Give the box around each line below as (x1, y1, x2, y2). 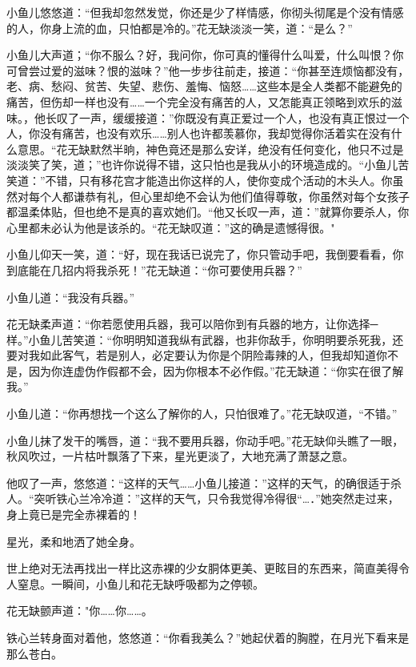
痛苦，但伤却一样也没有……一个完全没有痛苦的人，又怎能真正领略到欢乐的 (6, 93, 391, 110)
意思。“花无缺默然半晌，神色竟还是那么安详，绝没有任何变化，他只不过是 (17, 140, 404, 157)
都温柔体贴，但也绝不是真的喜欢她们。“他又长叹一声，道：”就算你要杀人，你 (6, 203, 410, 220)
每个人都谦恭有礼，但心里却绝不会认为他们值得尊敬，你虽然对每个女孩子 (28, 187, 410, 204)
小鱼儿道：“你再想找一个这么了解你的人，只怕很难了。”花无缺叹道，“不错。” (6, 405, 398, 422)
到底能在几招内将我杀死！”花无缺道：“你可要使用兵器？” (6, 261, 302, 278)
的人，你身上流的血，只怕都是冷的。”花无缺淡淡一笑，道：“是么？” (6, 19, 353, 36)
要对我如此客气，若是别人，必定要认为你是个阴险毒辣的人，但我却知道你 (6, 347, 387, 364)
